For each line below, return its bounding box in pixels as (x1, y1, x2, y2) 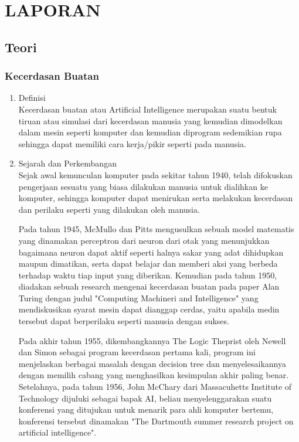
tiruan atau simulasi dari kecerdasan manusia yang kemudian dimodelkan (18, 114, 283, 127)
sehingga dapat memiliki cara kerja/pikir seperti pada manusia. (18, 137, 246, 149)
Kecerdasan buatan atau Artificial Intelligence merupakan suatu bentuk (18, 103, 277, 115)
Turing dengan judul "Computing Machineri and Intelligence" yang (18, 291, 259, 304)
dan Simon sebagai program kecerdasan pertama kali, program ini (18, 346, 256, 358)
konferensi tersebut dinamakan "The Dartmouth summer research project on (18, 414, 294, 427)
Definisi (18, 91, 46, 104)
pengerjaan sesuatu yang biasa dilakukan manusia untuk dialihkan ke (18, 180, 268, 192)
